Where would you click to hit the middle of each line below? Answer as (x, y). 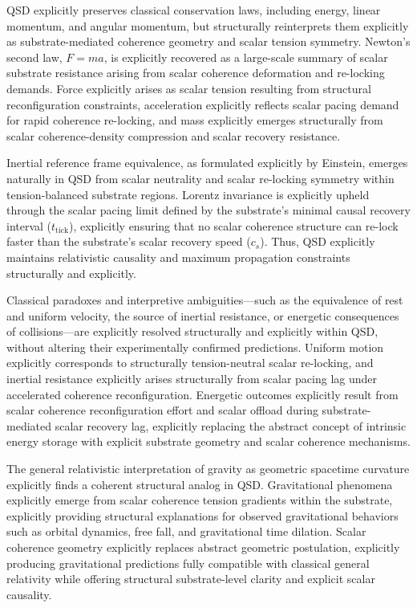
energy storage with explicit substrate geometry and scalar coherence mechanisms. (208, 441)
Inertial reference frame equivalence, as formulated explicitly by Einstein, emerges (207, 163)
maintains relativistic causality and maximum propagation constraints (178, 257)
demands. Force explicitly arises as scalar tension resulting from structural (189, 88)
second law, (34, 57)
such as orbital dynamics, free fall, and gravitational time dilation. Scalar (186, 531)
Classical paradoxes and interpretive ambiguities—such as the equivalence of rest (205, 300)
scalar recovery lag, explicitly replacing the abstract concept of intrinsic (231, 425)
